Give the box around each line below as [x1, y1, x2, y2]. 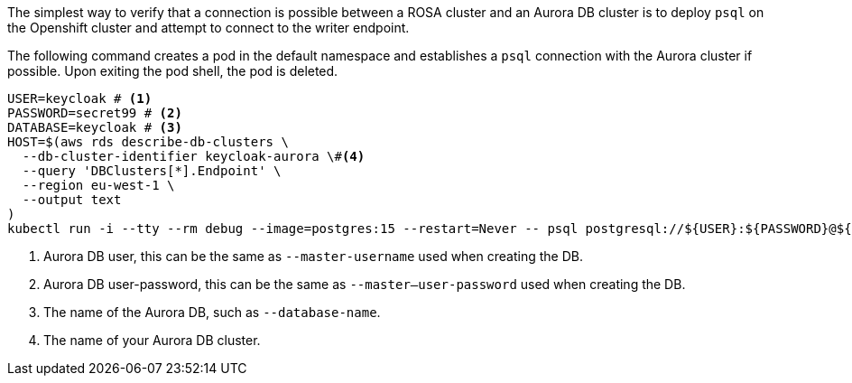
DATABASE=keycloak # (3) [7, 120, 182, 135]
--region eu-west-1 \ [22, 178, 175, 192]
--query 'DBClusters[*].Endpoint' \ [22, 163, 282, 178]
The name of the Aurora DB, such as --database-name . [43, 304, 381, 320]
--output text [22, 192, 122, 207]
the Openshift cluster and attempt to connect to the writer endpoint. [7, 20, 410, 35]
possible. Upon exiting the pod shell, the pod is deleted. [7, 63, 338, 79]
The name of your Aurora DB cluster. [43, 332, 261, 348]
